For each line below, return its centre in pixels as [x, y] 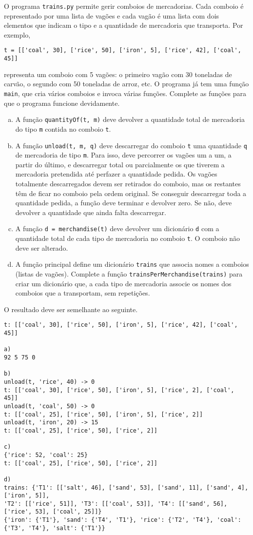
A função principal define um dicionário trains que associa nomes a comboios [132, 264]
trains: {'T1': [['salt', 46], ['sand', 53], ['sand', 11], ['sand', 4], [126, 487]
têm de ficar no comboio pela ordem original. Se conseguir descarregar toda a [131, 193]
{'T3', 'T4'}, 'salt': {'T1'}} [55, 528]
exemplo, [17, 34]
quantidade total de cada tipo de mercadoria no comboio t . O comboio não [128, 238]
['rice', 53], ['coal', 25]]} [53, 512]
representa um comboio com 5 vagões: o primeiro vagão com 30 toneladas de [118, 74]
